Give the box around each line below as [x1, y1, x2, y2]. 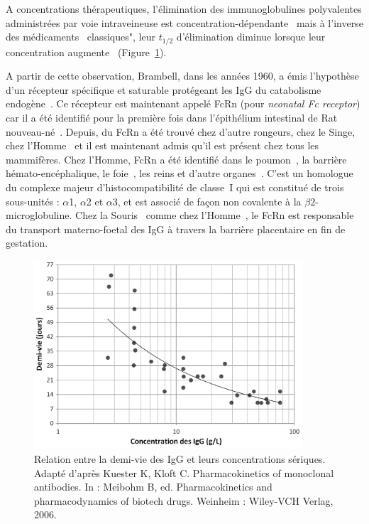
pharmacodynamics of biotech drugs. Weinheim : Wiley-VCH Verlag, [34, 493, 334, 508]
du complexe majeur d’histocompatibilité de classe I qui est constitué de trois [6, 179, 344, 194]
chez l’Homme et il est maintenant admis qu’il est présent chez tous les [6, 138, 319, 153]
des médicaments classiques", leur [6, 29, 155, 44]
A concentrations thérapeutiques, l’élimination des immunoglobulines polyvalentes [6, 1, 362, 16]
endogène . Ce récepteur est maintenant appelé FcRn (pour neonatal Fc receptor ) [6, 96, 360, 111]
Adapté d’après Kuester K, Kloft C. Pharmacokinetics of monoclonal [34, 465, 334, 480]
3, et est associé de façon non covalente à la [112, 193, 302, 208]
